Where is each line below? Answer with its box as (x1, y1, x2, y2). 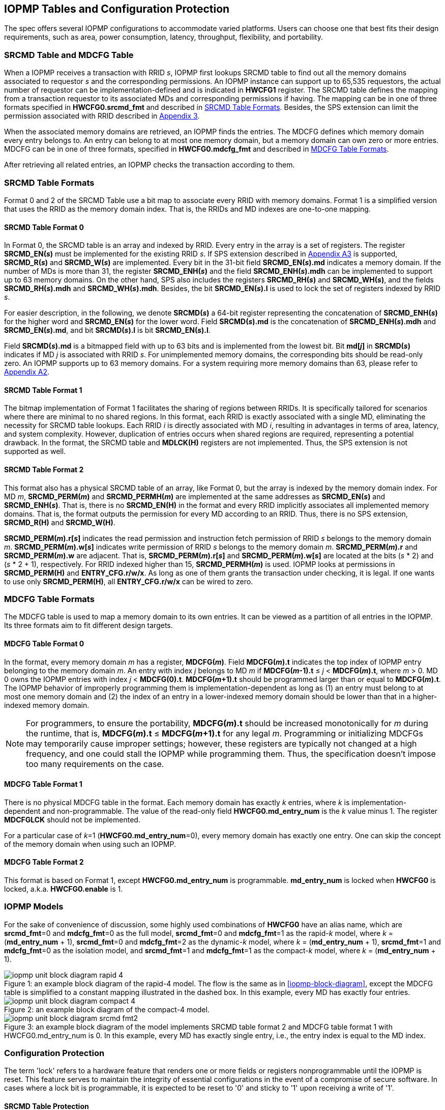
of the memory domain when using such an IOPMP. (4, 839, 176, 848)
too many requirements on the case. (26, 758, 164, 769)
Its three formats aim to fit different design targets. (4, 621, 173, 630)
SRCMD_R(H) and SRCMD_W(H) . (4, 518, 115, 527)
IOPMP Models (4, 901, 64, 912)
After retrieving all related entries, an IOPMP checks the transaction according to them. (4, 160, 295, 169)
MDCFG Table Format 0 (4, 639, 84, 648)
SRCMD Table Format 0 (4, 222, 84, 232)
